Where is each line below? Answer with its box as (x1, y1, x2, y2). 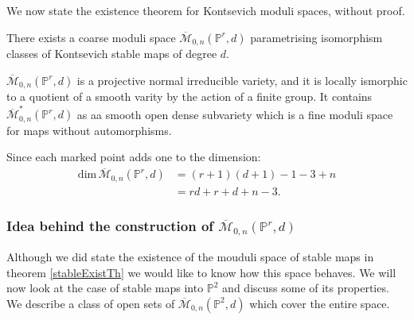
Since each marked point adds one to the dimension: (6, 148, 261, 165)
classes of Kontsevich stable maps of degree (6, 45, 217, 62)
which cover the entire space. (249, 295, 390, 311)
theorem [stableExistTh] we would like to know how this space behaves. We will (6, 264, 396, 280)
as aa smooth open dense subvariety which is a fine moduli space (76, 106, 393, 122)
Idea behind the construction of (6, 215, 214, 235)
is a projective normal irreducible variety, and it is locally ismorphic (76, 71, 408, 88)
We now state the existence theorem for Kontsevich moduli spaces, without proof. (6, 2, 405, 18)
